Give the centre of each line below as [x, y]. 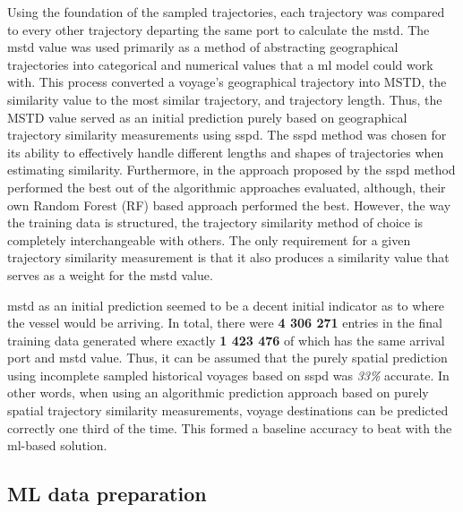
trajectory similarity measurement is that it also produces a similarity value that [228, 257]
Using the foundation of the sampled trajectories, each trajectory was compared [226, 12]
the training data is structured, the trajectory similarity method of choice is [215, 222]
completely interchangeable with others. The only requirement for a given [209, 239]
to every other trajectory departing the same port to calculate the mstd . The [219, 29]
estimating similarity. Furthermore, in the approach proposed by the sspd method [231, 170]
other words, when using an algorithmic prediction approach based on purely [218, 393]
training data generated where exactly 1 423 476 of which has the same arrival [226, 340]
